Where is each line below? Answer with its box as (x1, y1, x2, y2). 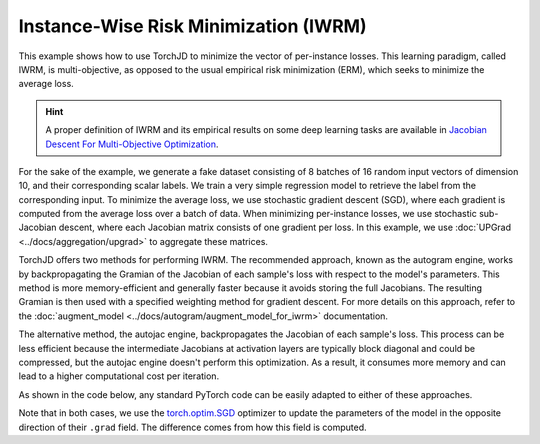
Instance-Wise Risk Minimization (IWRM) (18, 15, 367, 37)
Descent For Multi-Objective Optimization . (45, 138, 219, 150)
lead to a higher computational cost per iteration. (18, 370, 220, 382)
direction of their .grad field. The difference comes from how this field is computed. (18, 421, 367, 433)
